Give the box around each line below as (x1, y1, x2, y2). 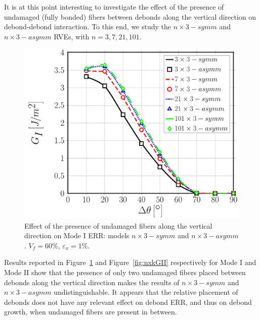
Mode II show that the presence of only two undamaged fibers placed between (4, 266, 246, 277)
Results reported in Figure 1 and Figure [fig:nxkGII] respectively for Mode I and (4, 257, 256, 268)
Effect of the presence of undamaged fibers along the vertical (24, 220, 212, 231)
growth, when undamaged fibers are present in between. (4, 306, 177, 317)
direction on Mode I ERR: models (24, 230, 129, 241)
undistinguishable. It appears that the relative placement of (54, 287, 238, 297)
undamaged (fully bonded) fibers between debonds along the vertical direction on (4, 11, 256, 22)
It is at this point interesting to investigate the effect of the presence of (4, 2, 224, 12)
